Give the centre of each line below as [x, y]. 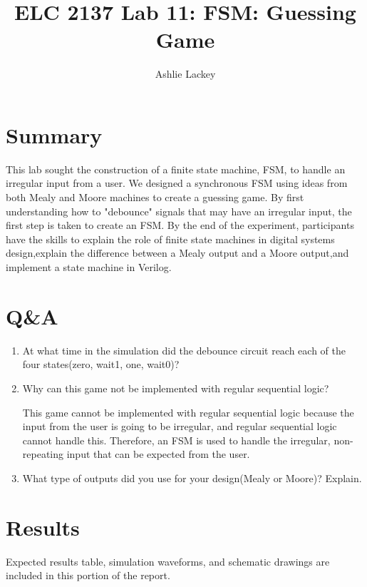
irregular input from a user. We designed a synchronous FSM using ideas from [177, 183]
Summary [54, 134]
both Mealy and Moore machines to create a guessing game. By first [155, 197]
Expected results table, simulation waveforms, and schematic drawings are [168, 561]
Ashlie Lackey [185, 74]
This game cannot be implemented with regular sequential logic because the [188, 412]
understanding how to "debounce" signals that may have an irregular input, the [179, 211]
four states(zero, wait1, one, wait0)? [101, 364]
